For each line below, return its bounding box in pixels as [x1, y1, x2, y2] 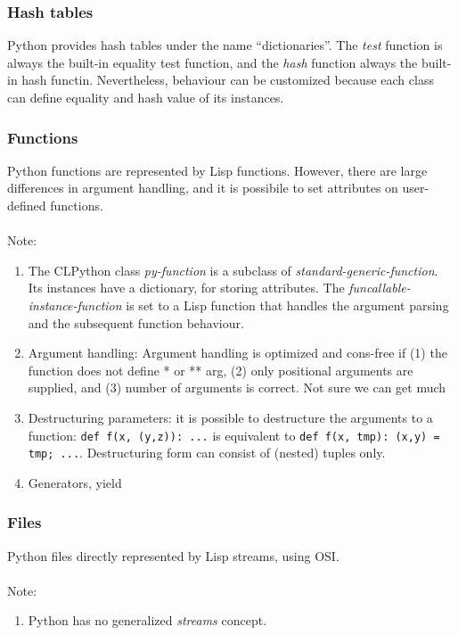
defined [7, 196, 46, 214]
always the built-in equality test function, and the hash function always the [7, 53, 418, 71]
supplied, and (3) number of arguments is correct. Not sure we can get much [28, 378, 446, 397]
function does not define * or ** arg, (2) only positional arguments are [28, 360, 413, 379]
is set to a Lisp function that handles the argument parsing [126, 295, 449, 314]
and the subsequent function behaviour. [28, 313, 244, 332]
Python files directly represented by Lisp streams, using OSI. [7, 546, 339, 565]
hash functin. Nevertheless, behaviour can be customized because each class [21, 70, 434, 89]
